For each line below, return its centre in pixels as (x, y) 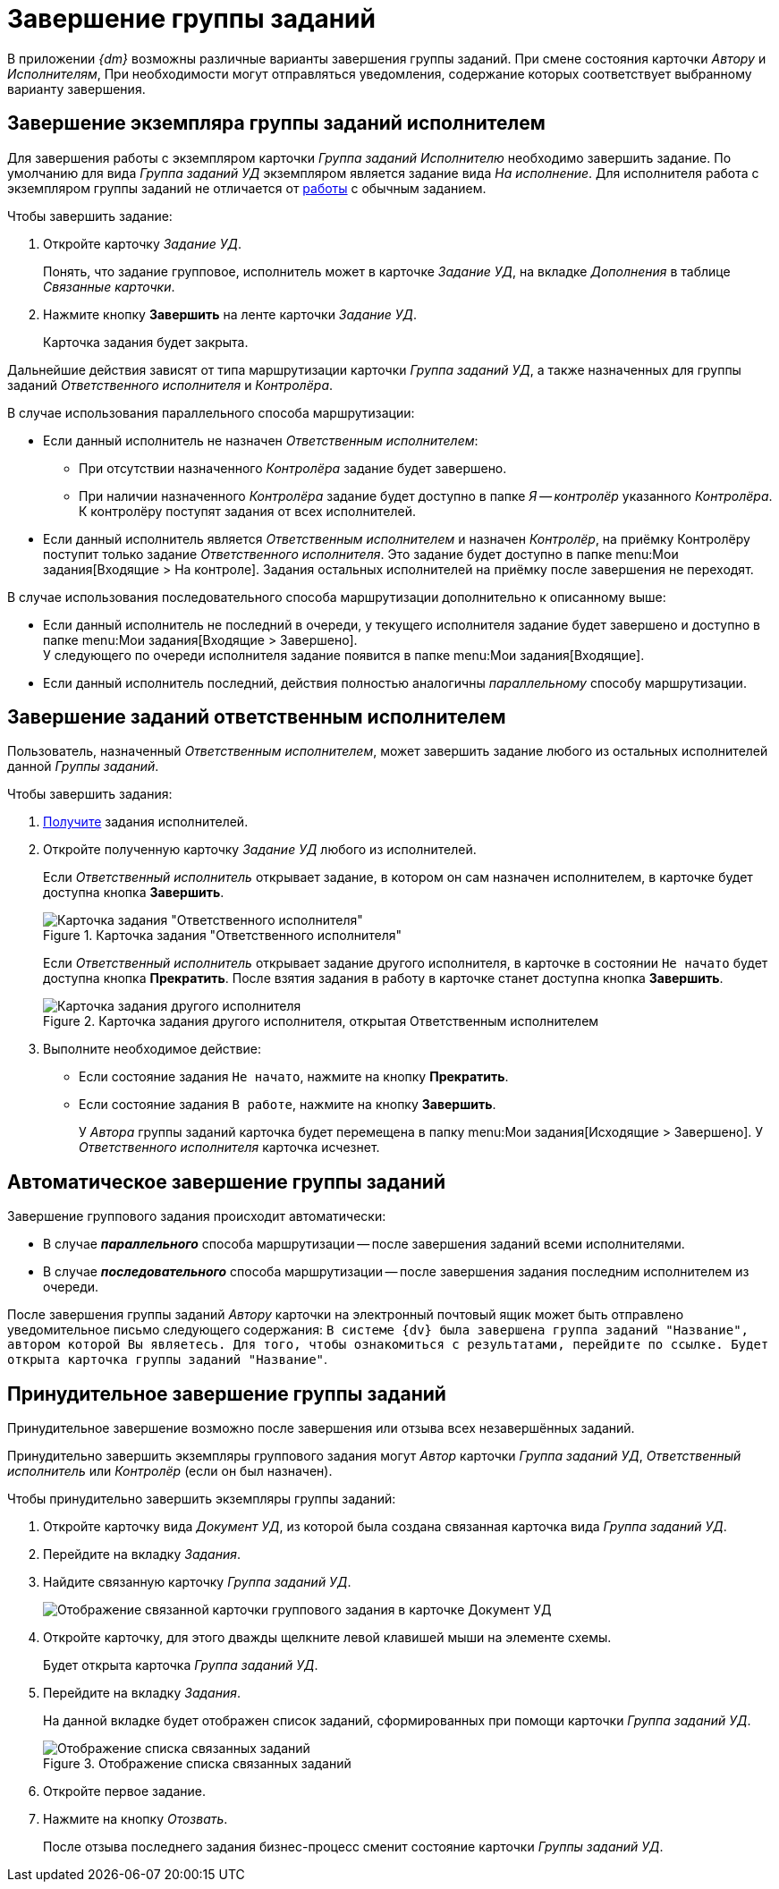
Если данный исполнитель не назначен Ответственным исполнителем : (261, 440)
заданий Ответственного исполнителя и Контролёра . (170, 385)
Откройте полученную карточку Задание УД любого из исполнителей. (260, 850)
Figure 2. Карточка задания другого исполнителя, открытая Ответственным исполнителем (321, 1021)
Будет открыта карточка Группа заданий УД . (181, 1665)
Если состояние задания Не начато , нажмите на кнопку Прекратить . (294, 1077)
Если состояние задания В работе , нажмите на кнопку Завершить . (288, 1105)
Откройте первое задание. (124, 1792)
